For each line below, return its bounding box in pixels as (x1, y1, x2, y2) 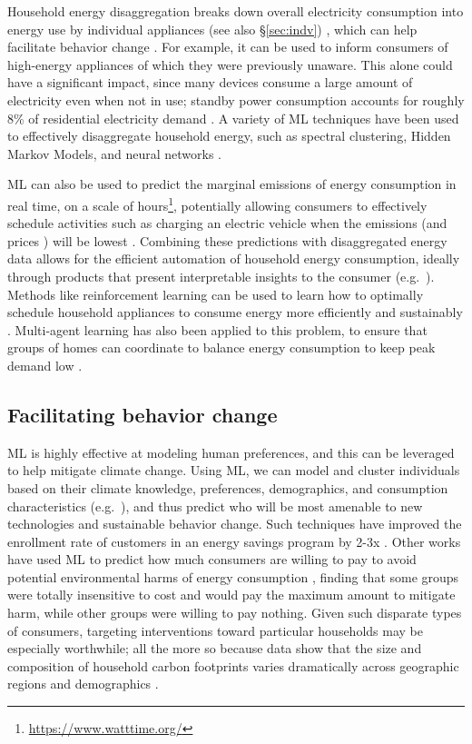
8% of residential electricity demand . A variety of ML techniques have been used (7, 108, 459, 127)
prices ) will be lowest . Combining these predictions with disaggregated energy (7, 231, 447, 250)
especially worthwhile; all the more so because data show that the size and (7, 639, 422, 658)
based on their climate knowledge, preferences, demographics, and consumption (7, 478, 448, 497)
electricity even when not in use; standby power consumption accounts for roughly (7, 90, 465, 109)
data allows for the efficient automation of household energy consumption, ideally (7, 249, 460, 268)
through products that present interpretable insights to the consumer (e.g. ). (7, 266, 435, 285)
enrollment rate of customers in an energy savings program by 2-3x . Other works (7, 531, 461, 551)
